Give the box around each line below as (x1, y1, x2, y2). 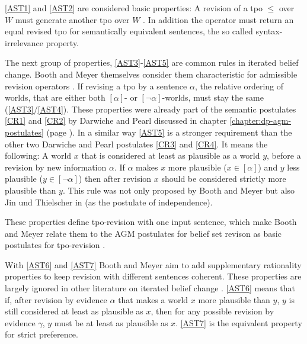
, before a (267, 149, 301, 162)
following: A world (5, 149, 72, 162)
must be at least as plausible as (54, 316, 168, 329)
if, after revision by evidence (5, 293, 107, 306)
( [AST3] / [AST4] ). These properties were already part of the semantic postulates (5, 102, 296, 115)
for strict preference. (5, 328, 78, 340)
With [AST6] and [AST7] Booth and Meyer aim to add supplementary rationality (5, 258, 302, 271)
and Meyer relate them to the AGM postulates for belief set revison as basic (5, 227, 282, 239)
